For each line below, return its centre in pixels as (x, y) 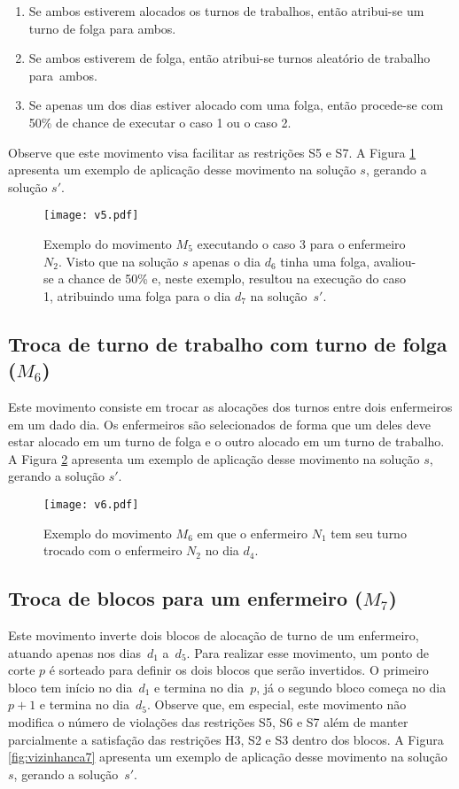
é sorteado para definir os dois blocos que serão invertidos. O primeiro (239, 670)
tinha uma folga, (325, 261)
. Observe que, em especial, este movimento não (276, 704)
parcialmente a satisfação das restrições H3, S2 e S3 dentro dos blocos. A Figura (226, 739)
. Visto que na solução (118, 261)
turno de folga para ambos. (102, 28)
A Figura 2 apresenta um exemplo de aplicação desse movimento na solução (214, 458)
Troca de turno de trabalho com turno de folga (228, 343)
